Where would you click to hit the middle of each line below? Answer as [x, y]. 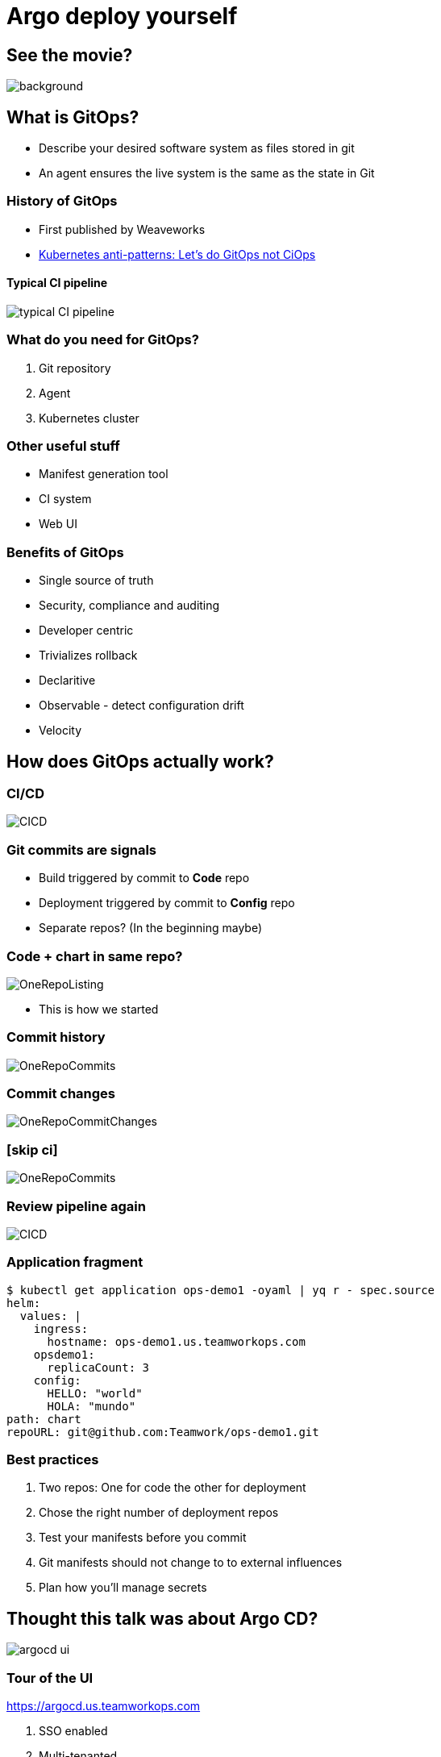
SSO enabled [73, 1731]
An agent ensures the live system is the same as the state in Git [207, 173]
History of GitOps [62, 201]
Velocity [60, 731]
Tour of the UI [50, 1678]
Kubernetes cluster [89, 418]
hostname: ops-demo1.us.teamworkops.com [176, 1341]
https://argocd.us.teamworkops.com [104, 1706]
